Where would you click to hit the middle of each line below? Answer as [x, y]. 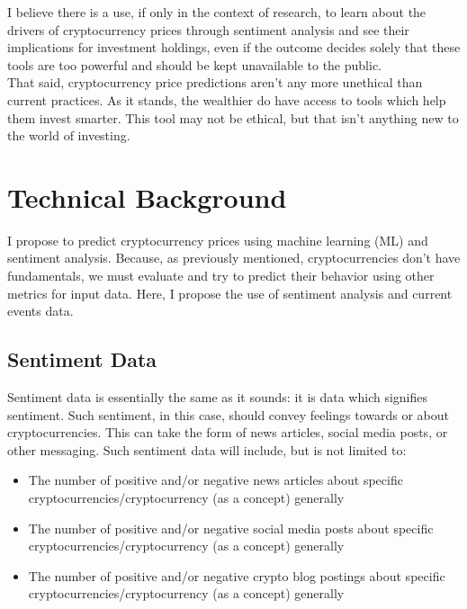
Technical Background [147, 197]
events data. [40, 311]
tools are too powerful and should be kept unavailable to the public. [194, 64]
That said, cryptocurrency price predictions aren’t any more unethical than [215, 82]
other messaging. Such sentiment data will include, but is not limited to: [207, 449]
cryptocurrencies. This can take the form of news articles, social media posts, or [228, 432]
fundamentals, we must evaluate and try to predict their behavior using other [221, 276]
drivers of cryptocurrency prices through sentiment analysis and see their [208, 29]
